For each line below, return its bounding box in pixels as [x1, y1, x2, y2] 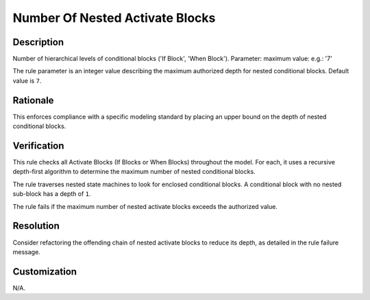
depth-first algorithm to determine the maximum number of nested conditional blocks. [12, 168, 256, 176]
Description [12, 36, 64, 48]
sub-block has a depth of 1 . [12, 190, 92, 198]
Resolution [12, 220, 60, 232]
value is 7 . [12, 76, 42, 85]
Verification [12, 140, 64, 151]
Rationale [12, 95, 54, 106]
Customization [12, 266, 77, 277]
